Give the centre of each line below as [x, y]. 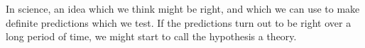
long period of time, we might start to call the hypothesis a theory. [151, 36]
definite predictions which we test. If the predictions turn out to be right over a [179, 22]
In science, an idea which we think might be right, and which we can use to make [183, 8]
